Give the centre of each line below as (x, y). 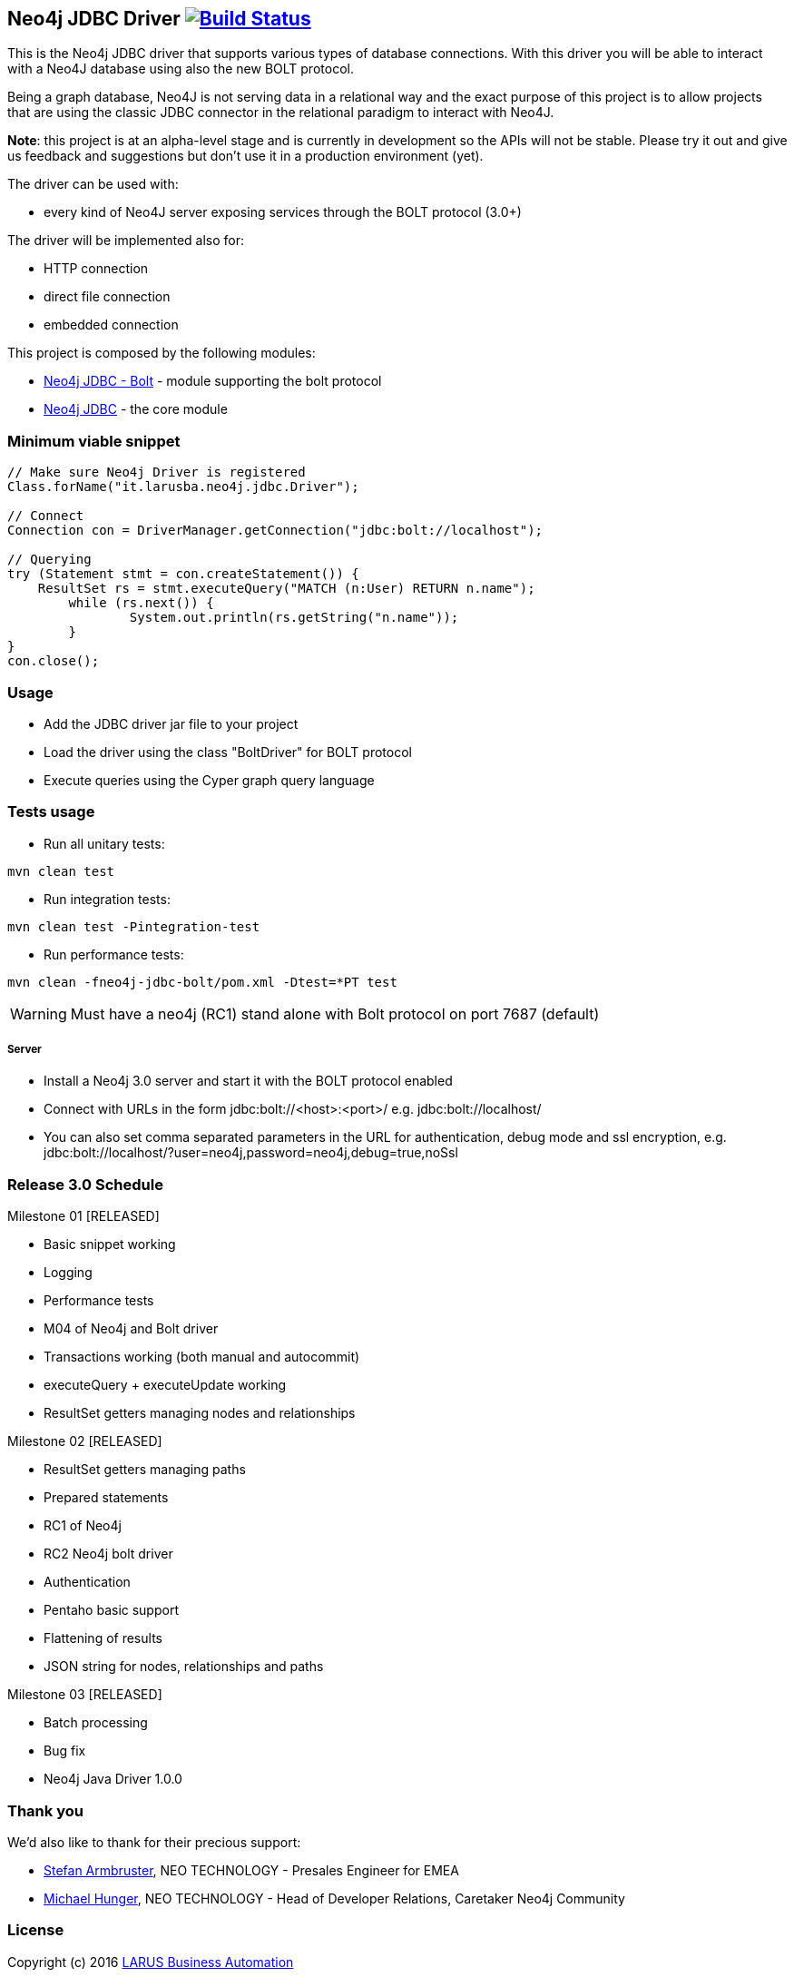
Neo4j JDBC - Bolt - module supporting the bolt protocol (213, 381)
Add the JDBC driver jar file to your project (171, 723)
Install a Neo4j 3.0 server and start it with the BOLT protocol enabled (248, 1081)
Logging (68, 1273)
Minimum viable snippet (94, 441)
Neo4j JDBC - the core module (136, 409)
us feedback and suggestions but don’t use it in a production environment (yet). (245, 156)
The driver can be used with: (93, 184)
